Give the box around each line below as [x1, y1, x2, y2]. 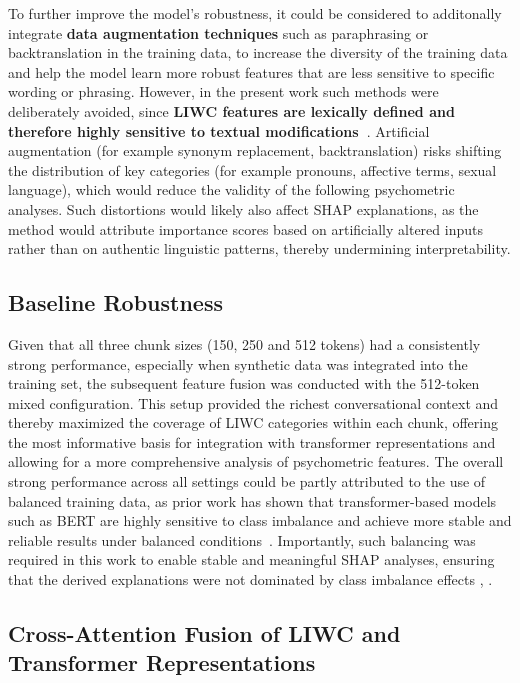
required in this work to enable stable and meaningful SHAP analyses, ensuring [8, 549, 495, 570]
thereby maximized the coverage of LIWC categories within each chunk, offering [8, 412, 498, 433]
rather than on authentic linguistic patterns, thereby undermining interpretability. [8, 238, 511, 259]
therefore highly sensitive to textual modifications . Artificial [8, 120, 430, 141]
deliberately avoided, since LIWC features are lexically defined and [8, 100, 455, 121]
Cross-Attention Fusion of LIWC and [8, 618, 401, 649]
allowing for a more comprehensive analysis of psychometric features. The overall [8, 451, 504, 472]
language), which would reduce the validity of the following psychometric [8, 179, 455, 200]
